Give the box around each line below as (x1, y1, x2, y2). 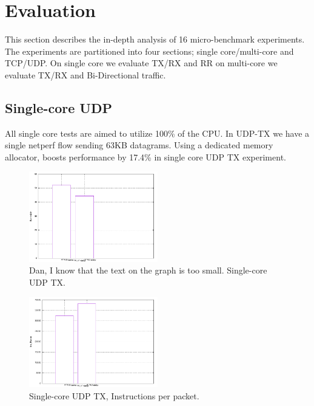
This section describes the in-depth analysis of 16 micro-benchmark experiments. (5, 33, 305, 46)
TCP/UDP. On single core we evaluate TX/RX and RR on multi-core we (5, 57, 278, 69)
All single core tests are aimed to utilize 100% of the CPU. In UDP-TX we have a (5, 126, 310, 139)
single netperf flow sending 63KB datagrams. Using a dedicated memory (5, 139, 273, 151)
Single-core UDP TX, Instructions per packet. (29, 389, 199, 402)
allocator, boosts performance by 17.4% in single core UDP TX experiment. (5, 150, 286, 163)
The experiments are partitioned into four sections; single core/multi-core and (5, 44, 294, 57)
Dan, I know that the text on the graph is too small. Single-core (29, 264, 267, 277)
